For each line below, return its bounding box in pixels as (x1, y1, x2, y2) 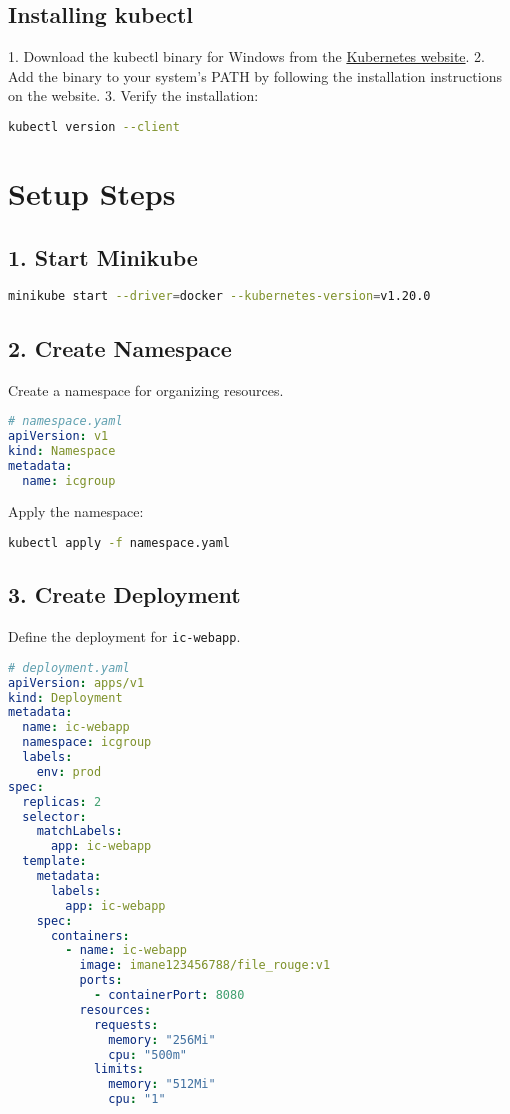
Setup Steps (8, 173, 176, 214)
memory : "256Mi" (108, 1032, 216, 1047)
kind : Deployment (8, 690, 123, 705)
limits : (93, 1062, 145, 1077)
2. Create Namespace (8, 332, 232, 363)
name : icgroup (22, 473, 116, 488)
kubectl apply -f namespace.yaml (8, 536, 230, 551)
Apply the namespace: (8, 501, 144, 522)
